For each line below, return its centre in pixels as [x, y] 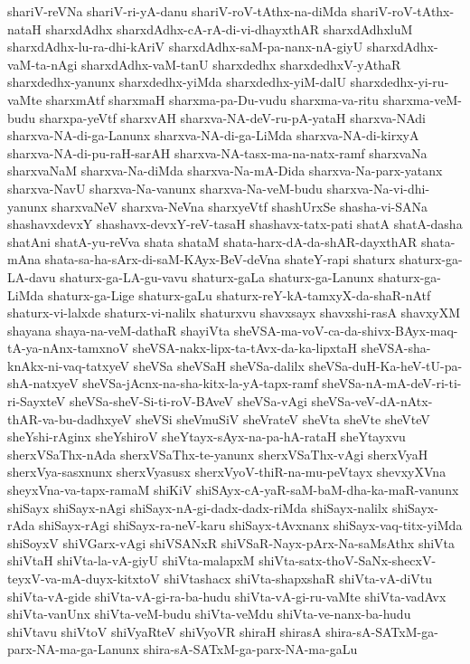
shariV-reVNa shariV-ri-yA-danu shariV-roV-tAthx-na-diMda [178, 11]
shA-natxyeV [43, 383]
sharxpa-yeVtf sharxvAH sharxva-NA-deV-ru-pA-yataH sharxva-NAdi [232, 117]
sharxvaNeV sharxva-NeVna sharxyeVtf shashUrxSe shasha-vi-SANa [240, 206]
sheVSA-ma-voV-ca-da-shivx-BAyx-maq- [346, 330]
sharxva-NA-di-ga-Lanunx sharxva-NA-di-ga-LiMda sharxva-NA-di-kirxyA [213, 135]
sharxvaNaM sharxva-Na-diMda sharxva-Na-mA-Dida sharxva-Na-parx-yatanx [225, 171]
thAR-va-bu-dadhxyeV [70, 418]
